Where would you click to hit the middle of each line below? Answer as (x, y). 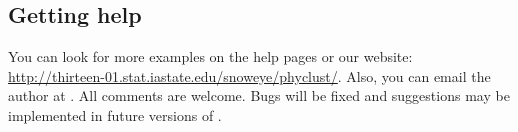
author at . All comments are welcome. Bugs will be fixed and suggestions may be (259, 95)
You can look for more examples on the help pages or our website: (210, 56)
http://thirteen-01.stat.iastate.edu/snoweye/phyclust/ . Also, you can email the (249, 75)
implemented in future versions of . (115, 114)
